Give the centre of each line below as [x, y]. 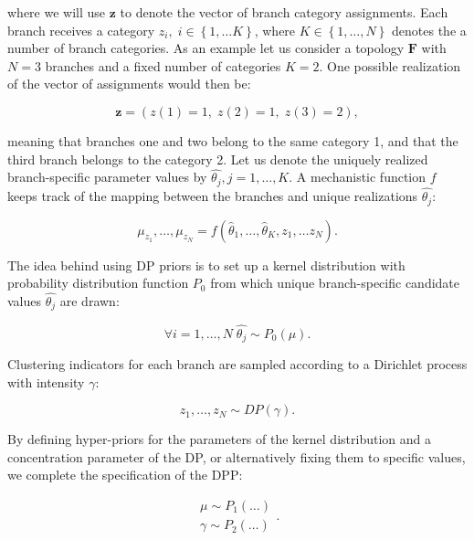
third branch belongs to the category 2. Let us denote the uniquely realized [218, 159]
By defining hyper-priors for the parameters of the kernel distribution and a [219, 439]
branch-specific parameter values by [107, 177]
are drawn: [90, 300]
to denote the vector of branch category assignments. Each [284, 12]
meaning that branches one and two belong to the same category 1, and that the [233, 140]
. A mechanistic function [358, 177]
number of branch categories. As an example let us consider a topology [206, 48]
